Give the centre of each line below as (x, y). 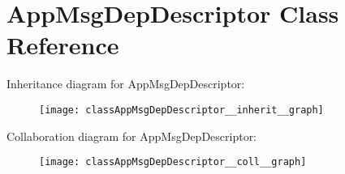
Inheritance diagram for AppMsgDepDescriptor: (126, 84)
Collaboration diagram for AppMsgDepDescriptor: (132, 136)
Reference (63, 45)
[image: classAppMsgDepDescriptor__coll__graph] (173, 162)
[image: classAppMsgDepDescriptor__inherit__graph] (181, 110)
